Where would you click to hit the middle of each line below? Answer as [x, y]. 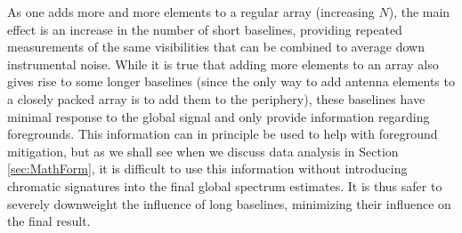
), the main [419, 12]
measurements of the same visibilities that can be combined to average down [216, 47]
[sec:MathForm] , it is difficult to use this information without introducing [207, 169]
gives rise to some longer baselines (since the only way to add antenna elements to [231, 81]
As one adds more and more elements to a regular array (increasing [191, 12]
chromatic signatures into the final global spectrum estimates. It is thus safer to [225, 185]
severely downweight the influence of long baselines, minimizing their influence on [229, 203]
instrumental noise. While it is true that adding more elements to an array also [223, 64]
